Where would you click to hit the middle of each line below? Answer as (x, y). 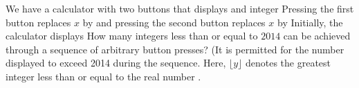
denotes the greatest (288, 63)
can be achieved (317, 36)
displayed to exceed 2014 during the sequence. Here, (116, 63)
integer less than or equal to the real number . (103, 76)
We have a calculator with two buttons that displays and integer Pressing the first (180, 8)
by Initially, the (310, 22)
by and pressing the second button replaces (174, 22)
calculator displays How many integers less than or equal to (132, 36)
